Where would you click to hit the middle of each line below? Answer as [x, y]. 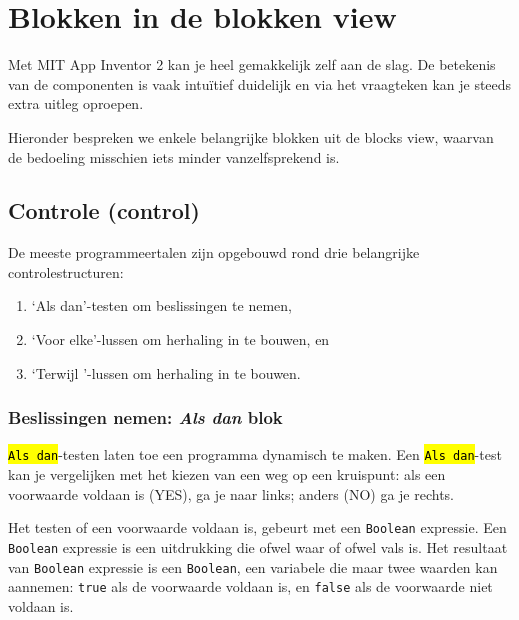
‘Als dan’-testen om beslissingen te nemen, [161, 305]
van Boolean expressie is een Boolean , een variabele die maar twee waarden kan [253, 566]
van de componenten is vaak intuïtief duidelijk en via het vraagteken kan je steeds [260, 83]
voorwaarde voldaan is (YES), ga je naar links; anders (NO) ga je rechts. [231, 493]
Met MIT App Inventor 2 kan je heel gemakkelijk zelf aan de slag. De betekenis [252, 64]
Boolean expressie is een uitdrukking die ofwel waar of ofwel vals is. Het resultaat [258, 546]
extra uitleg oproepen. [76, 103]
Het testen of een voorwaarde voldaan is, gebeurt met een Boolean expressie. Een [257, 527]
